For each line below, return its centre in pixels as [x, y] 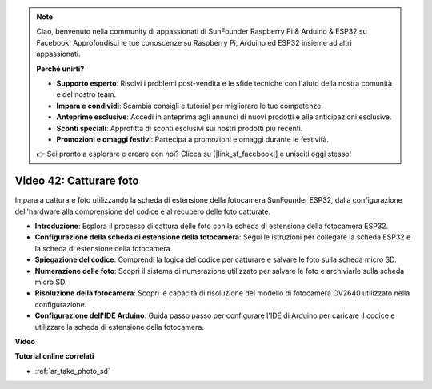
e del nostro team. [86, 94]
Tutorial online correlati [54, 356]
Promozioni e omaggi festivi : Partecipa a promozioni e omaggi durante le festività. [193, 139]
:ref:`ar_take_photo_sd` [73, 371]
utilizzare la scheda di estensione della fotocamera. [119, 327]
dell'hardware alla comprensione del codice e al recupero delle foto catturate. [143, 211]
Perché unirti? [60, 69]
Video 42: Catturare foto [77, 181]
